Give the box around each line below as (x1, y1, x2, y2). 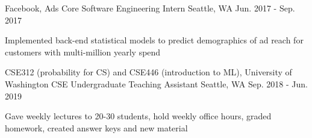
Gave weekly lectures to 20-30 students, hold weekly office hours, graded (5, 110, 272, 122)
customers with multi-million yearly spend (5, 45, 161, 58)
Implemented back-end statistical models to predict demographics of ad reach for (5, 34, 304, 46)
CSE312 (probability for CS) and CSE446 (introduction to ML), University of (5, 66, 292, 78)
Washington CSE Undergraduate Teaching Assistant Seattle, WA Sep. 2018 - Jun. (5, 77, 308, 90)
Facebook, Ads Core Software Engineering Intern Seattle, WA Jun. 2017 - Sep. (5, 2, 295, 14)
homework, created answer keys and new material (5, 121, 188, 134)
